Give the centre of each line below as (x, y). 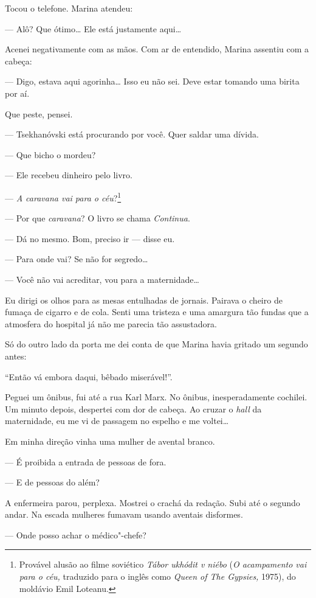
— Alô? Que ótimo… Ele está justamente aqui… (93, 28)
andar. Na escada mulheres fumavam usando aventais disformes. (124, 514)
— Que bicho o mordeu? (50, 154)
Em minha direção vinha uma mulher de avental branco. (110, 441)
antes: (16, 356)
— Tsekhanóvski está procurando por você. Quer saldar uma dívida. (132, 134)
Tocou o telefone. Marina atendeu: (69, 8)
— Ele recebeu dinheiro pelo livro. (69, 175)
